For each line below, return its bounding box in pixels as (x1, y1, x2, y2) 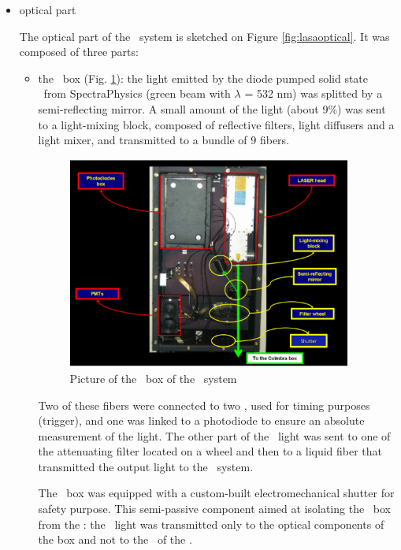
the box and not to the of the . (38, 531, 192, 548)
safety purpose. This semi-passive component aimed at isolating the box (38, 500, 391, 517)
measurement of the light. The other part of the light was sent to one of (38, 427, 391, 444)
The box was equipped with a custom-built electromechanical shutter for (38, 485, 395, 501)
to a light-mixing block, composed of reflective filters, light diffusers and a (38, 116, 395, 132)
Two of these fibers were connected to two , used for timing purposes (38, 396, 370, 413)
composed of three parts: (19, 43, 139, 60)
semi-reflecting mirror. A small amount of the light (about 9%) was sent (38, 100, 386, 117)
